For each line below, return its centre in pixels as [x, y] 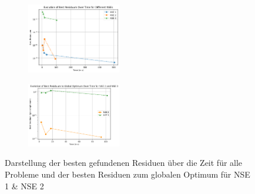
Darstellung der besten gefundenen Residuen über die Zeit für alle [124, 163]
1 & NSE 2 [24, 186]
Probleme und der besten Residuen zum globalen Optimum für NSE [127, 174]
